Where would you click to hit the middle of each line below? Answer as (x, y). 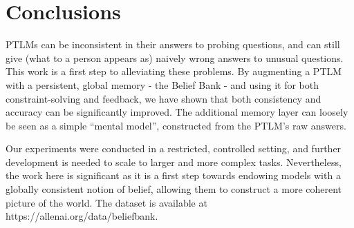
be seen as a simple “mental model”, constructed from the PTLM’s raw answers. (176, 125)
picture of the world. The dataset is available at (106, 202)
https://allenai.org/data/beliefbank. (82, 216)
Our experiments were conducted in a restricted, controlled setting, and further (174, 148)
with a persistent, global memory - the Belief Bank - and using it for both (162, 84)
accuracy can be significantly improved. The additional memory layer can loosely (177, 112)
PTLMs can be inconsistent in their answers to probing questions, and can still (173, 44)
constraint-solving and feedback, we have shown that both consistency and (164, 98)
